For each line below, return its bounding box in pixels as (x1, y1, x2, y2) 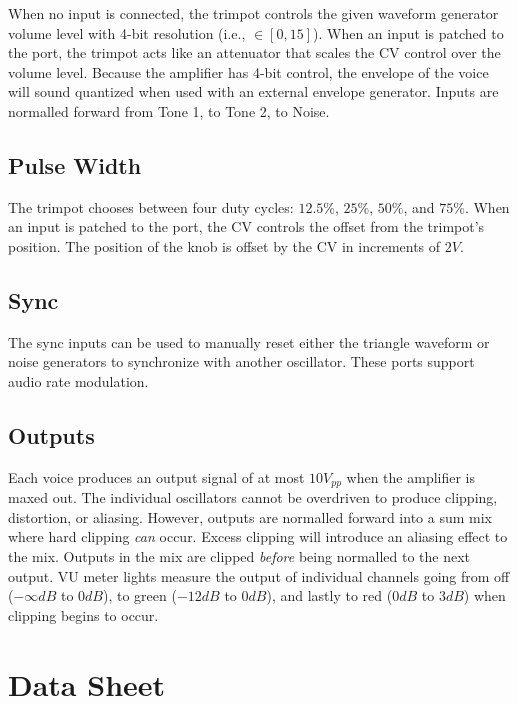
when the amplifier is (346, 466, 476, 487)
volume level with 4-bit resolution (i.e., (8, 22, 246, 43)
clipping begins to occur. (8, 604, 159, 625)
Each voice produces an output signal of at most (8, 466, 305, 487)
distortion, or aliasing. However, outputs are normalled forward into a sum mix (8, 506, 492, 527)
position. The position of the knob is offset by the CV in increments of (8, 235, 441, 256)
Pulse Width (8, 149, 142, 180)
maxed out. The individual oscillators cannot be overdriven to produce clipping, (8, 487, 498, 508)
